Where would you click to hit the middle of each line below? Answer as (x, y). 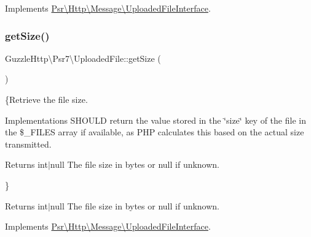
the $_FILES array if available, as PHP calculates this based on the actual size (155, 132)
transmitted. (28, 144)
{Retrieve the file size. (46, 99)
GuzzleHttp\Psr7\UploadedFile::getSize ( (83, 58)
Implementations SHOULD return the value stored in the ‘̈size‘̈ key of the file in (155, 120)
